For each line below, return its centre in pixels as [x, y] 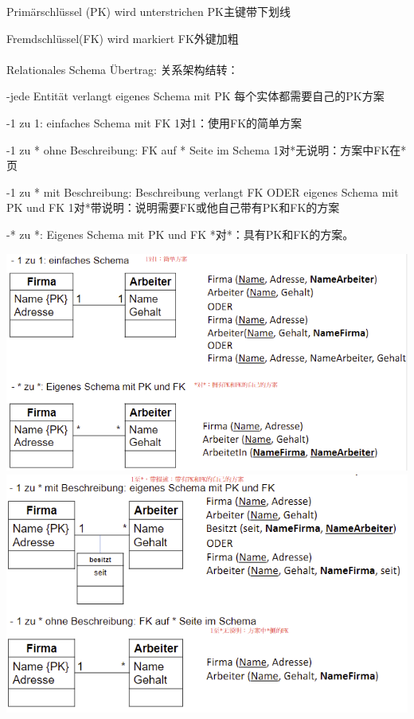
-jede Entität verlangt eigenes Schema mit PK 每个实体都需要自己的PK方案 [195, 96]
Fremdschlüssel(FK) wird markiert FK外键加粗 [123, 38]
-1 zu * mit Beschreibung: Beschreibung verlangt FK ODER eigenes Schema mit [203, 191]
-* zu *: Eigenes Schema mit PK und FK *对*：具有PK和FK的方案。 [180, 234]
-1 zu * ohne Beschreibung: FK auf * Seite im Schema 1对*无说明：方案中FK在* [207, 149]
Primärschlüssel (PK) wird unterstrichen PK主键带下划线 [148, 11]
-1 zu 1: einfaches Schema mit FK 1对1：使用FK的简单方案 [154, 122]
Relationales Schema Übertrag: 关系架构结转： [123, 69]
